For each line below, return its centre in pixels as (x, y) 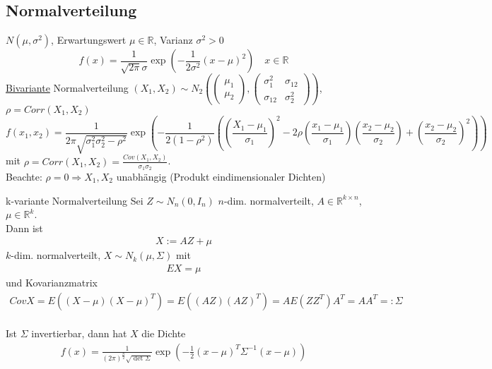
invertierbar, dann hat (79, 333)
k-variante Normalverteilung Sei (75, 200)
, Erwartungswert (89, 40)
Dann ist (24, 228)
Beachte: (24, 176)
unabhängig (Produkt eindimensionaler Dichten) (221, 176)
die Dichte (164, 333)
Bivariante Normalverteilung (67, 88)
